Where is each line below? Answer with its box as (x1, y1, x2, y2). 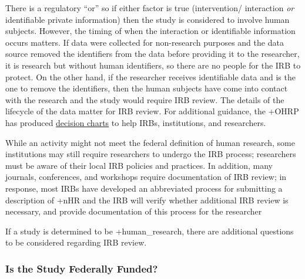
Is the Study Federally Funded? (5, 261, 158, 275)
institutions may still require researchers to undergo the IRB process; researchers (5, 148, 296, 160)
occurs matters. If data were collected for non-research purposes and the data (5, 36, 284, 48)
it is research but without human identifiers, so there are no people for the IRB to (5, 59, 301, 71)
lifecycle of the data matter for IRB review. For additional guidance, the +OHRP (5, 105, 299, 117)
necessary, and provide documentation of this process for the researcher (5, 205, 262, 217)
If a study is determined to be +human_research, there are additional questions (5, 224, 294, 237)
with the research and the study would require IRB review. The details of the (5, 93, 284, 106)
